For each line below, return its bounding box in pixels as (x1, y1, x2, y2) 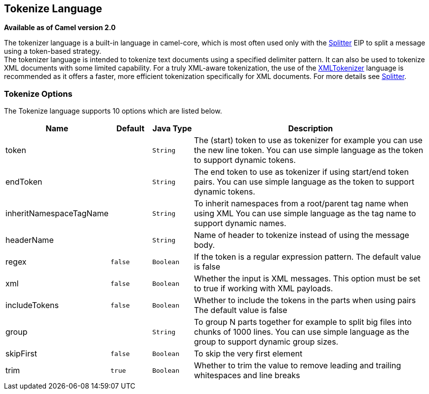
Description (288, 123, 333, 134)
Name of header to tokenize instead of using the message (194, 230, 409, 240)
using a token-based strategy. (4, 47, 101, 56)
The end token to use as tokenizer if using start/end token (194, 167, 409, 177)
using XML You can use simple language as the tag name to (194, 208, 416, 219)
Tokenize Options (4, 88, 73, 99)
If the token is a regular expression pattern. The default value (194, 252, 421, 262)
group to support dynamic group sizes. (194, 337, 339, 347)
